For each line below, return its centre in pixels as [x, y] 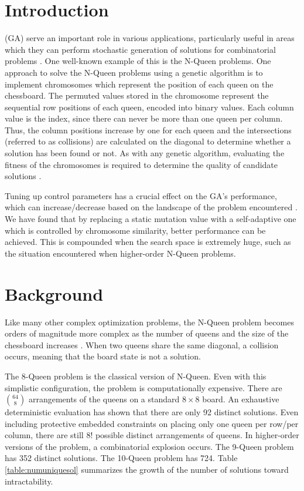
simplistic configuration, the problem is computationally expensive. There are [144, 387]
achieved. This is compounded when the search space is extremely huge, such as [148, 242]
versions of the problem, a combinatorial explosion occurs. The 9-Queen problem [149, 446]
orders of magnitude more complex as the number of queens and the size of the [147, 333]
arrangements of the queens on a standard [104, 399]
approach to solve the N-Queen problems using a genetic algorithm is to [134, 72]
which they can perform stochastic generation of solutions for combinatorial [140, 49]
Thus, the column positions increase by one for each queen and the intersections [148, 130]
